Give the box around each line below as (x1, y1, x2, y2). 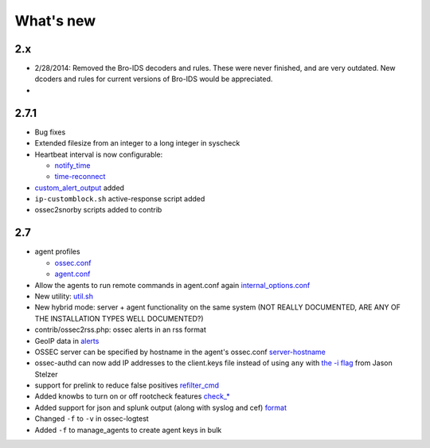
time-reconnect (54, 172, 106, 181)
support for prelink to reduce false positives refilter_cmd (34, 380, 219, 390)
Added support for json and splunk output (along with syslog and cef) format (34, 403, 287, 412)
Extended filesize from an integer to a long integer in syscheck (34, 138, 240, 148)
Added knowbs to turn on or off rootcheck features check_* (34, 392, 230, 401)
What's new (14, 12, 96, 29)
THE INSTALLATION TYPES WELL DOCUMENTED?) (34, 314, 204, 323)
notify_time (54, 160, 91, 170)
